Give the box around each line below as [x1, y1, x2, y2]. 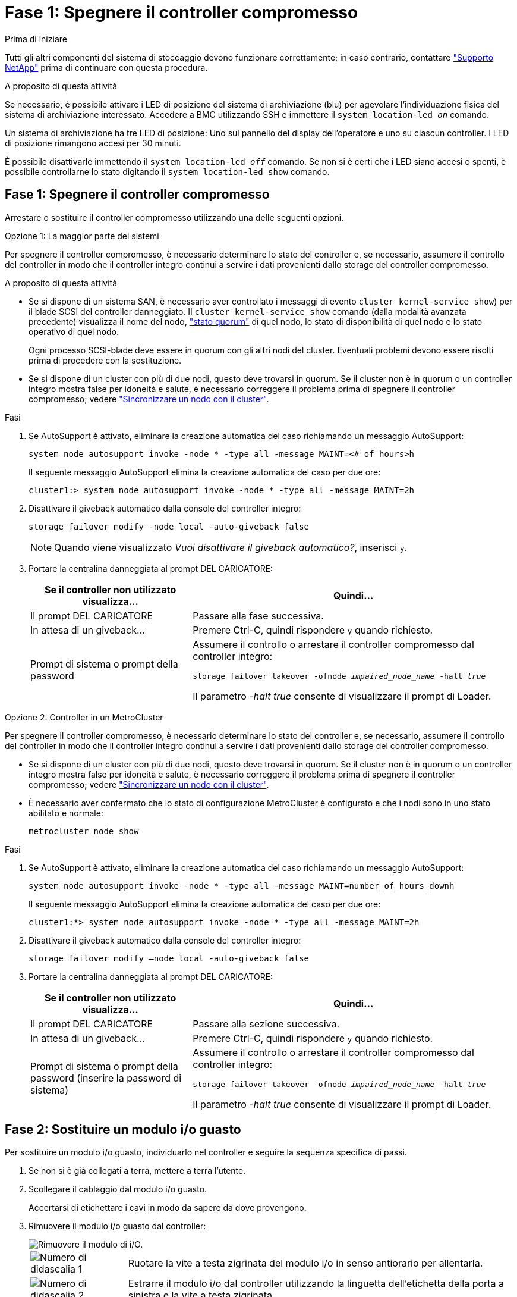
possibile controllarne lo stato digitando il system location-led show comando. [5, 166, 330, 177]
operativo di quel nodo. [29, 326, 119, 337]
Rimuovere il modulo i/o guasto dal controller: [29, 1221, 206, 1232]
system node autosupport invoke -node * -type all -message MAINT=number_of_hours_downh [29, 881, 455, 891]
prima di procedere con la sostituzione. [29, 355, 182, 365]
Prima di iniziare [5, 33, 67, 44]
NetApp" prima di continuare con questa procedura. [5, 62, 208, 73]
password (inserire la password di [30, 1072, 182, 1085]
